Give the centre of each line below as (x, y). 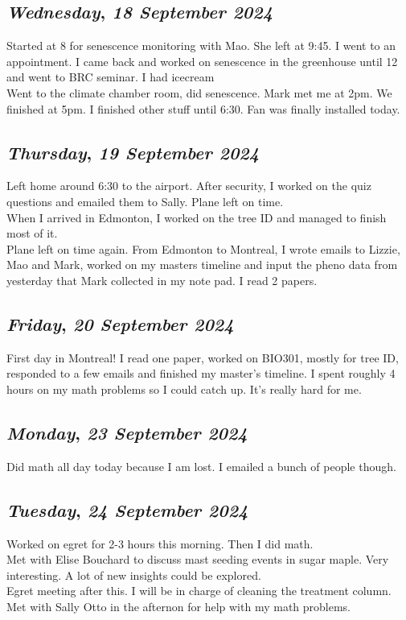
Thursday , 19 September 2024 (133, 152)
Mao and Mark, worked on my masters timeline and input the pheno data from (202, 265)
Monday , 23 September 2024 (127, 432)
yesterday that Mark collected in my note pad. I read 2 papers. (162, 280)
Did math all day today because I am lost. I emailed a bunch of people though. (201, 466)
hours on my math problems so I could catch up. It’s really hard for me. (184, 389)
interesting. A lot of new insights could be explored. (134, 575)
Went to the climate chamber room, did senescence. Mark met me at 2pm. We (199, 92)
